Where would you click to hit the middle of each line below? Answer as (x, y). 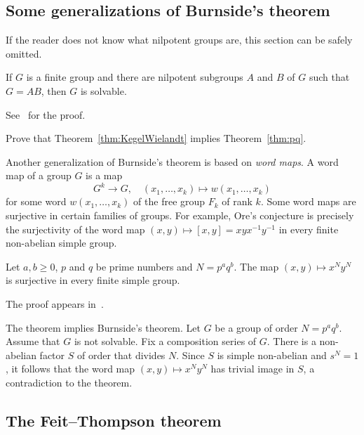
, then (54, 90)
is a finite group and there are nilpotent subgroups (135, 77)
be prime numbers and (144, 266)
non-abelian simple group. (61, 243)
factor (52, 355)
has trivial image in (252, 369)
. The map (256, 266)
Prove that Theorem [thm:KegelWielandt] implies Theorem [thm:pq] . (156, 138)
